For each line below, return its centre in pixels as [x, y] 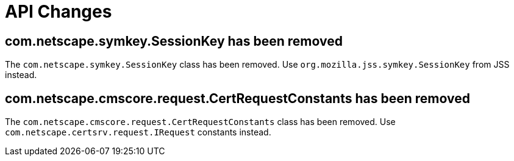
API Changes [59, 12]
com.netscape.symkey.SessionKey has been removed [174, 41]
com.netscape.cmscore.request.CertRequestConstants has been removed [237, 98]
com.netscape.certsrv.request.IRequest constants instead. [138, 132]
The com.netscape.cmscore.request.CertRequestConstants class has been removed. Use [200, 122]
